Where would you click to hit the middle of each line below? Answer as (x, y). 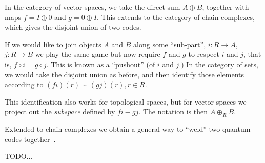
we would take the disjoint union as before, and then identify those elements (125, 74)
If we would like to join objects (53, 44)
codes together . (30, 139)
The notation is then (175, 111)
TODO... (19, 156)
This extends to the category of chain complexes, (178, 17)
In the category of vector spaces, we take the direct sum (93, 7)
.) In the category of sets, (219, 64)
